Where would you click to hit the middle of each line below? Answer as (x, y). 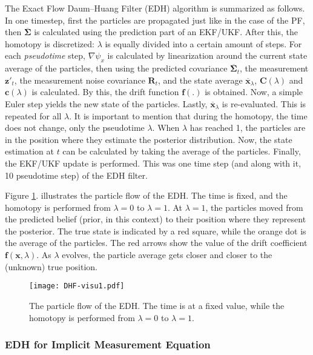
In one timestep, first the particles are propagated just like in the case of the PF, (155, 20)
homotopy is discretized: (50, 43)
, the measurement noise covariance (80, 80)
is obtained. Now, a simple (254, 92)
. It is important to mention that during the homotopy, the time (188, 115)
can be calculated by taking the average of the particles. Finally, (182, 151)
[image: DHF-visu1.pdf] (77, 286)
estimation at (29, 151)
